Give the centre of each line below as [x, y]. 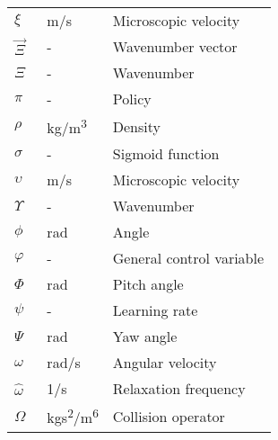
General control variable [188, 258]
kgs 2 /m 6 [73, 416]
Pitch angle [148, 284]
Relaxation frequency [179, 389]
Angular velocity [165, 363]
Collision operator [169, 416]
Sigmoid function [166, 154]
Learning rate [155, 310]
